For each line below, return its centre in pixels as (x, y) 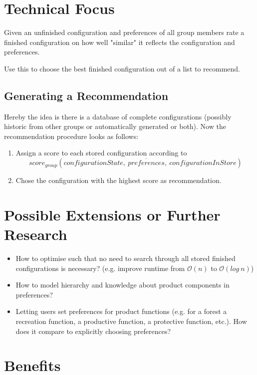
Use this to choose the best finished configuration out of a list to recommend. (122, 68)
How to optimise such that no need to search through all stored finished (126, 258)
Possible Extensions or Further (112, 214)
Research (36, 234)
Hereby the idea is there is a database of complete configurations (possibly (118, 116)
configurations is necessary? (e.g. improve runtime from (100, 268)
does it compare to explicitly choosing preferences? (93, 331)
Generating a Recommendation (86, 95)
